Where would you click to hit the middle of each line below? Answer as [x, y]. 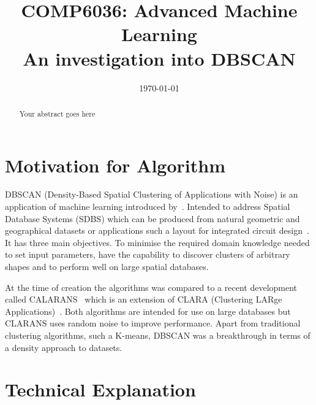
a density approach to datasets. [64, 347]
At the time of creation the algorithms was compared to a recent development [151, 287]
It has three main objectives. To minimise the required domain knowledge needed [157, 242]
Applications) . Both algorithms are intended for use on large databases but [148, 311]
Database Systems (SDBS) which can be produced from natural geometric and [152, 218]
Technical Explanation [100, 389]
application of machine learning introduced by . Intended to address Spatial [148, 206]
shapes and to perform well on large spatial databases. [107, 267]
